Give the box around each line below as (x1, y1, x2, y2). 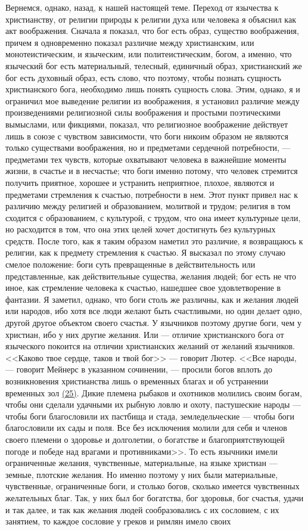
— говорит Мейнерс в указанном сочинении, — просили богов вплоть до (5, 363, 272, 375)
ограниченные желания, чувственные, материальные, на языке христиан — (5, 457, 278, 469)
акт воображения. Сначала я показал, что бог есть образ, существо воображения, (5, 24, 299, 37)
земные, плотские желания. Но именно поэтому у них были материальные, (5, 468, 278, 480)
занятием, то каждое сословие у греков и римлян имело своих (5, 515, 231, 527)
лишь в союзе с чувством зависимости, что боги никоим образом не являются (5, 129, 289, 142)
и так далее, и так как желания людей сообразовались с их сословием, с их (5, 503, 279, 516)
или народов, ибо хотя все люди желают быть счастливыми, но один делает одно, (5, 305, 302, 317)
